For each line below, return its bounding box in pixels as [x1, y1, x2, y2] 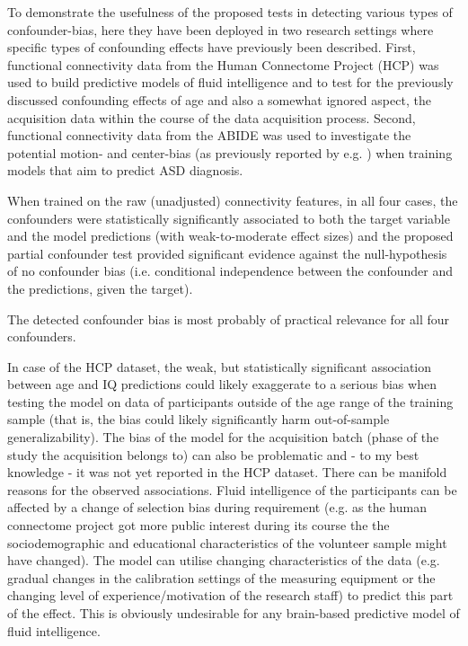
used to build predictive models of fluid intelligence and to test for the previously [7, 73, 454, 92]
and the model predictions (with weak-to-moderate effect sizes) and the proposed [7, 226, 454, 245]
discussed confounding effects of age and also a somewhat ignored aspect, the [7, 90, 431, 109]
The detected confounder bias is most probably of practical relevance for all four [7, 309, 450, 328]
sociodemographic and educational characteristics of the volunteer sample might [7, 533, 447, 552]
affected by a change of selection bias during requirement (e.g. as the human [7, 498, 427, 517]
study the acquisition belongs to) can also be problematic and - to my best [7, 445, 419, 464]
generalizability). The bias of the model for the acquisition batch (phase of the [7, 428, 439, 447]
